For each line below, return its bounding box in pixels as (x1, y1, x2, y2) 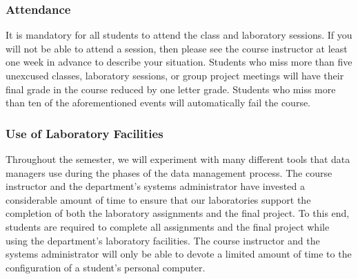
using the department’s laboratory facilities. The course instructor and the (6, 233, 320, 247)
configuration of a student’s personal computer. (6, 260, 206, 274)
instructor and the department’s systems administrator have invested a (6, 179, 305, 193)
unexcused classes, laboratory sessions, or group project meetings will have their (6, 68, 344, 82)
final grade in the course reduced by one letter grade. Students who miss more (6, 81, 336, 96)
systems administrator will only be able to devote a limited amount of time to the (6, 247, 352, 261)
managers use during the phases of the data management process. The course (6, 165, 332, 180)
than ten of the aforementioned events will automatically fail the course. (6, 95, 311, 110)
